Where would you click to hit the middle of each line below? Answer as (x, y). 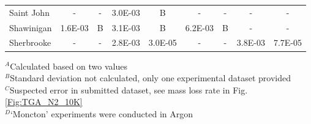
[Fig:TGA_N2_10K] (44, 102)
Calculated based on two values (69, 66)
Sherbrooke (30, 42)
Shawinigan (31, 27)
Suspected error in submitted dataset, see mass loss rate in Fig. (129, 89)
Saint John (29, 12)
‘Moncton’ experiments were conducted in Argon (101, 113)
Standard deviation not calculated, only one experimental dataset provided (150, 78)
